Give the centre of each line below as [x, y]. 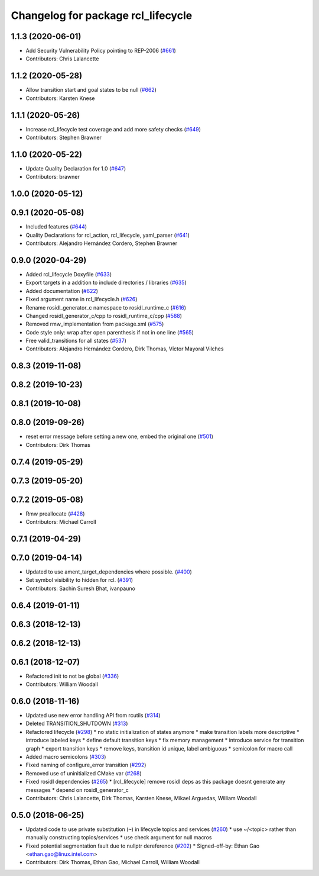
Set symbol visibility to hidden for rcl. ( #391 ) [79, 580]
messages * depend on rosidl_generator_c [77, 790]
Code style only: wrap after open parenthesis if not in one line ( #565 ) [110, 332]
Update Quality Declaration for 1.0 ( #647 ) [76, 168]
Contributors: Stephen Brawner [64, 138]
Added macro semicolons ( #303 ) [66, 757]
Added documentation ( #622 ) [62, 291]
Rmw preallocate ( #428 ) [55, 513]
